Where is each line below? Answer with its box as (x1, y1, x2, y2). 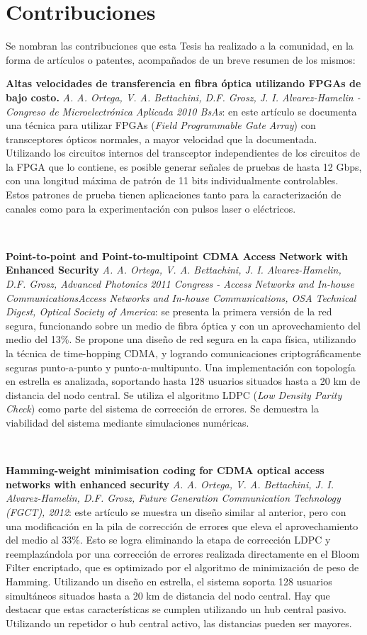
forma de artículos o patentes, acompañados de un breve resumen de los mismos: (6, 52, 356, 67)
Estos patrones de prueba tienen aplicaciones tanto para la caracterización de (6, 187, 341, 202)
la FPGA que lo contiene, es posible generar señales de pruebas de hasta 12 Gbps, (6, 159, 362, 174)
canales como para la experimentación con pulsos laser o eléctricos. (6, 201, 296, 215)
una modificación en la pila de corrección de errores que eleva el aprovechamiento (6, 518, 358, 533)
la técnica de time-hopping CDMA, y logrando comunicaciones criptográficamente (6, 346, 361, 360)
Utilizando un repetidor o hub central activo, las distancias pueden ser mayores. (6, 615, 352, 630)
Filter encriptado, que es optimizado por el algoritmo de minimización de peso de (6, 560, 359, 575)
